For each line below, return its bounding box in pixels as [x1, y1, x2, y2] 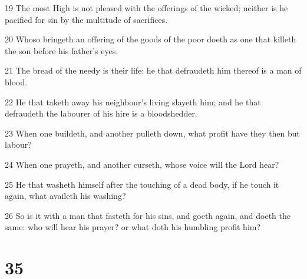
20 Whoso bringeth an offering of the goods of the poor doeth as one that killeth [5, 33, 296, 45]
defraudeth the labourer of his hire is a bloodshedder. [5, 107, 197, 119]
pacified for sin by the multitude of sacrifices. [5, 13, 168, 25]
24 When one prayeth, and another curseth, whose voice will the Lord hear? [5, 158, 279, 170]
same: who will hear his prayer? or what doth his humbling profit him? [5, 221, 261, 233]
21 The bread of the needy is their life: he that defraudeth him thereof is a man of [5, 64, 302, 77]
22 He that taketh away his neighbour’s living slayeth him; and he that [5, 95, 261, 108]
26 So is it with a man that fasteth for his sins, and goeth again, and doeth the [5, 209, 291, 221]
